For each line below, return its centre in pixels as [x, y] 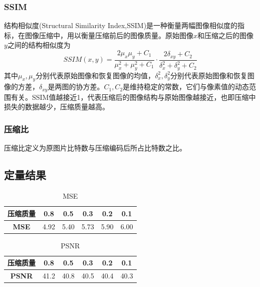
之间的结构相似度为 [39, 45]
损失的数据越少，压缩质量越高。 [57, 107]
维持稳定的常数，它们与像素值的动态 [190, 87]
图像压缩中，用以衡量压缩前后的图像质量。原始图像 [109, 35]
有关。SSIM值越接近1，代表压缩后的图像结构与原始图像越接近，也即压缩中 [133, 97]
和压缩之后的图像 [226, 35]
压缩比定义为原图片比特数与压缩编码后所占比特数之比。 [95, 148]
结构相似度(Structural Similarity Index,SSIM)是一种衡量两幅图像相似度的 [121, 25]
